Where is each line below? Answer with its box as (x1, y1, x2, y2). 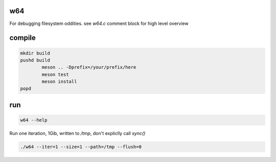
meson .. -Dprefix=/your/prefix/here (41, 64, 136, 70)
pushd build (20, 57, 51, 63)
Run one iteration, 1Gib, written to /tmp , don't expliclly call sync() (9, 130, 146, 137)
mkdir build (20, 50, 51, 56)
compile (9, 34, 36, 42)
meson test (41, 71, 69, 77)
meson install (41, 79, 77, 85)
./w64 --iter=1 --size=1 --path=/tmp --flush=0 (20, 144, 142, 150)
